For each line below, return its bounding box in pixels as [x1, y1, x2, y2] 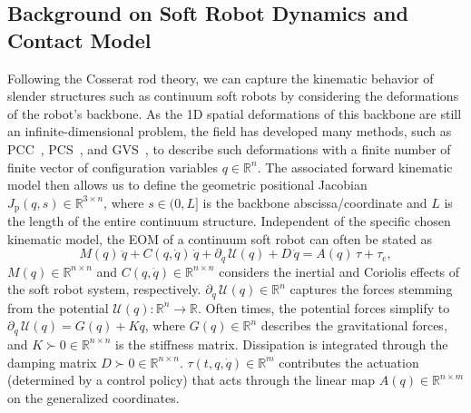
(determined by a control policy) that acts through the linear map [7, 370, 376, 389]
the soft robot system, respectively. [7, 280, 201, 299]
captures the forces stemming [289, 280, 453, 299]
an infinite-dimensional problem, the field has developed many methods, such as [7, 122, 452, 141]
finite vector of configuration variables [7, 157, 218, 176]
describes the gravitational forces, [260, 316, 447, 335]
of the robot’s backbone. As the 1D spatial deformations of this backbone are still [7, 103, 462, 123]
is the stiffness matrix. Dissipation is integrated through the [114, 334, 448, 353]
